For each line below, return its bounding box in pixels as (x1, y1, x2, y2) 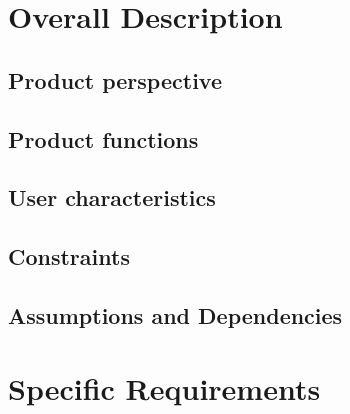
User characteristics (8, 182, 216, 213)
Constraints (8, 241, 130, 272)
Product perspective (8, 64, 222, 95)
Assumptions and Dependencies (8, 299, 343, 330)
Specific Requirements (8, 368, 321, 409)
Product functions (8, 123, 199, 154)
